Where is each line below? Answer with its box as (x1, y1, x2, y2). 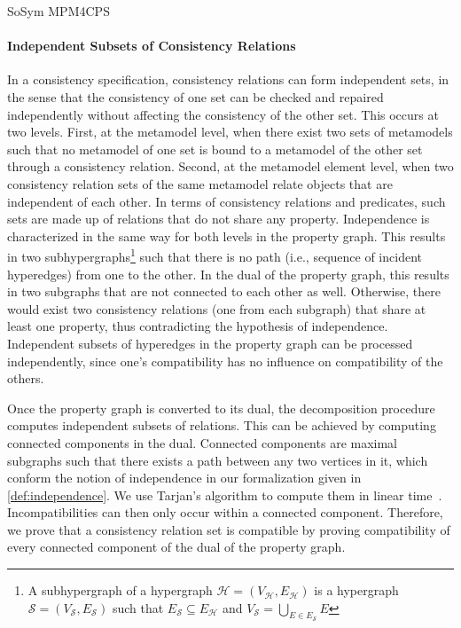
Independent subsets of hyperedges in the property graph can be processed (7, 334, 413, 352)
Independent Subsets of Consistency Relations (7, 36, 296, 55)
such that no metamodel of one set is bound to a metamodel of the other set (7, 139, 423, 158)
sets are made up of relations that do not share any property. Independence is (7, 209, 430, 228)
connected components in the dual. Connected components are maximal (7, 433, 398, 451)
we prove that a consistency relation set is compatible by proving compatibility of (7, 520, 450, 538)
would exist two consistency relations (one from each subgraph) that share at (7, 299, 426, 318)
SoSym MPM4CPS (7, 2, 110, 20)
